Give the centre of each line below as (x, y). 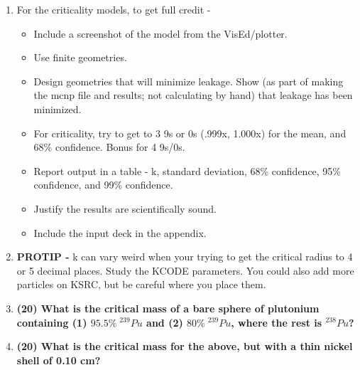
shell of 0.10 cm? (59, 360)
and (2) (165, 322)
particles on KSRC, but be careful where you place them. (141, 284)
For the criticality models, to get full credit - (114, 9)
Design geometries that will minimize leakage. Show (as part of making (189, 81)
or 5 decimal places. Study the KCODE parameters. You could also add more (185, 270)
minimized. (58, 109)
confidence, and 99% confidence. (103, 185)
